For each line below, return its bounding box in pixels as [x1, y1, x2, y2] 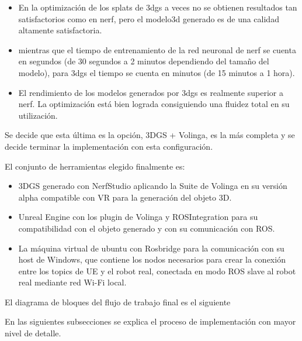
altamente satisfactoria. [18, 24, 102, 36]
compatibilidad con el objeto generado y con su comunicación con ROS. [18, 222, 275, 234]
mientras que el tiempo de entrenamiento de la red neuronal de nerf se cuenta [18, 43, 296, 56]
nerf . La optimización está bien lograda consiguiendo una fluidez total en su [18, 98, 290, 110]
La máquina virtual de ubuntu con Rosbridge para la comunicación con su [18, 242, 284, 254]
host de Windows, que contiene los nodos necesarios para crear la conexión [18, 253, 286, 266]
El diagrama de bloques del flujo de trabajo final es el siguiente [5, 295, 231, 308]
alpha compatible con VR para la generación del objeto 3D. [18, 191, 232, 203]
